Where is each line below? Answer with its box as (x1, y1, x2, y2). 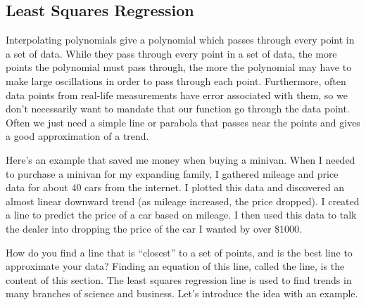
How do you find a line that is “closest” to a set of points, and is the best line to (6, 245, 353, 259)
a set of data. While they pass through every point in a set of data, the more (6, 46, 337, 60)
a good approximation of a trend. (6, 129, 149, 143)
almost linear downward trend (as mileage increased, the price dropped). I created (6, 193, 360, 208)
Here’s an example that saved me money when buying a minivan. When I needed (6, 152, 355, 167)
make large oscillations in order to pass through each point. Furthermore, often (6, 73, 346, 88)
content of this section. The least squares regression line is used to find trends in (6, 272, 352, 287)
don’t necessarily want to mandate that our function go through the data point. (6, 101, 350, 116)
